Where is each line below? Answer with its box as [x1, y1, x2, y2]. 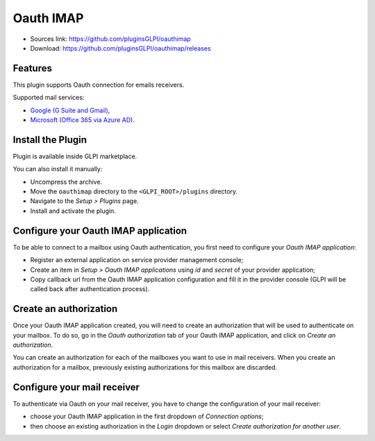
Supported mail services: [12, 94, 85, 102]
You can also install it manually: [12, 165, 103, 173]
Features [12, 62, 52, 74]
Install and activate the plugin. [30, 207, 116, 215]
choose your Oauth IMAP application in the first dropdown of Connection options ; [30, 413, 264, 421]
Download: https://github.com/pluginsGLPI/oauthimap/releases [30, 44, 211, 52]
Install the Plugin [12, 134, 87, 146]
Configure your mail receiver [12, 381, 140, 393]
